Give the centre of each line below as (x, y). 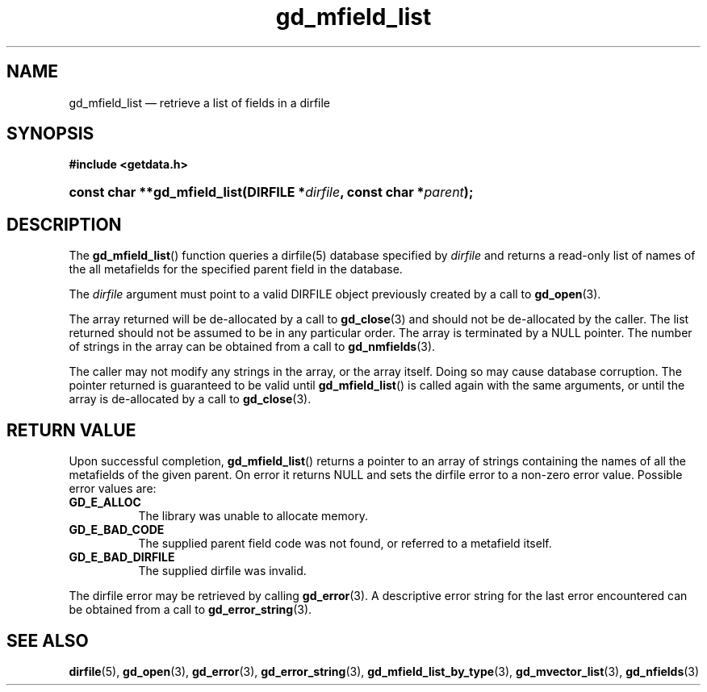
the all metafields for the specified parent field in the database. (236, 269)
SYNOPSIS (50, 134)
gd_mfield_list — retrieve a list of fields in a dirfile (200, 102)
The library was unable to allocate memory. (253, 516)
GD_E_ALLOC (105, 502)
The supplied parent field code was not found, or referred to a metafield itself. (345, 544)
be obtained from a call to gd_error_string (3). (190, 610)
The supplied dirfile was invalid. (222, 571)
